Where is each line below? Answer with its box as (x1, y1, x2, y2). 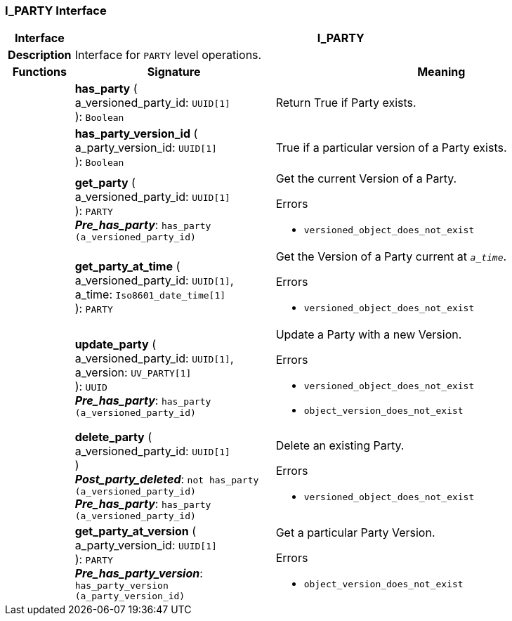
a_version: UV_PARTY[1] (74, 365, 192, 379)
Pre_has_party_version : (74, 566, 203, 581)
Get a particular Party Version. (275, 525, 435, 540)
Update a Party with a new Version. (275, 327, 462, 342)
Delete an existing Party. (275, 438, 405, 452)
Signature (147, 65, 201, 79)
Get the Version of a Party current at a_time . (275, 249, 507, 264)
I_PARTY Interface (5, 4, 107, 18)
